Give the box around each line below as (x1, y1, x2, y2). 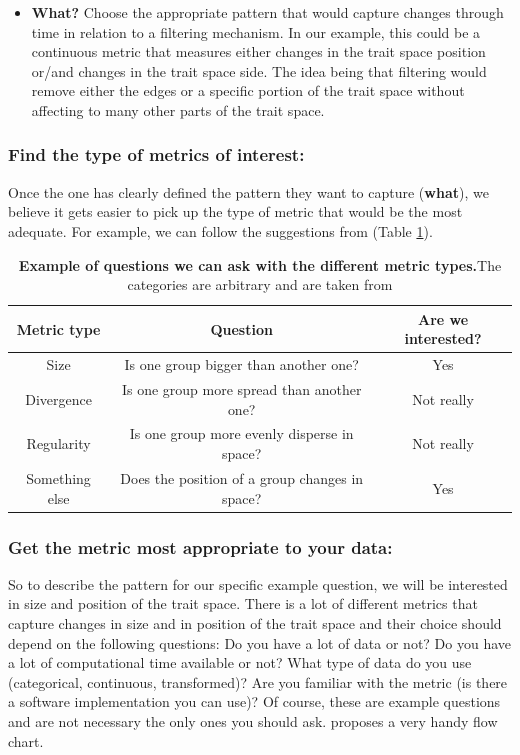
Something (26, 467, 91, 488)
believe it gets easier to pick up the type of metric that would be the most (8, 201, 463, 222)
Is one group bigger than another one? (124, 354, 359, 375)
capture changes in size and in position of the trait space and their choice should (8, 613, 502, 633)
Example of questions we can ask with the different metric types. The (18, 254, 502, 275)
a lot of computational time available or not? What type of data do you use (8, 652, 472, 673)
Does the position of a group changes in (120, 467, 364, 488)
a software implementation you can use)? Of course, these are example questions (8, 691, 501, 712)
